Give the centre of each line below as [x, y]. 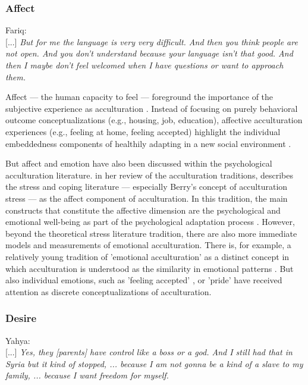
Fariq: [16, 30]
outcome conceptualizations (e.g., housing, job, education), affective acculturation [154, 120]
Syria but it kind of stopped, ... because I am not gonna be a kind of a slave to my [154, 363]
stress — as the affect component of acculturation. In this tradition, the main [147, 198]
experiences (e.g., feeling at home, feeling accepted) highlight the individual [143, 131]
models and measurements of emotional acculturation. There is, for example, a [148, 245]
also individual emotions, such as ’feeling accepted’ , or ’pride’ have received [144, 280]
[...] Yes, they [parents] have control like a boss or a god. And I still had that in [149, 352]
